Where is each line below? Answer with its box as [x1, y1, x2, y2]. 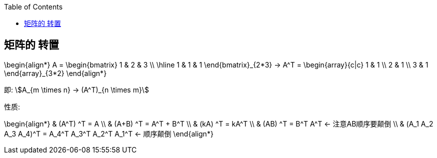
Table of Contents [4, 2, 63, 11]
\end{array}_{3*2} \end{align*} [4, 68, 107, 77]
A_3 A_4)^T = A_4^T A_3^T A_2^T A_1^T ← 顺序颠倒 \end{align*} [4, 129, 213, 138]
